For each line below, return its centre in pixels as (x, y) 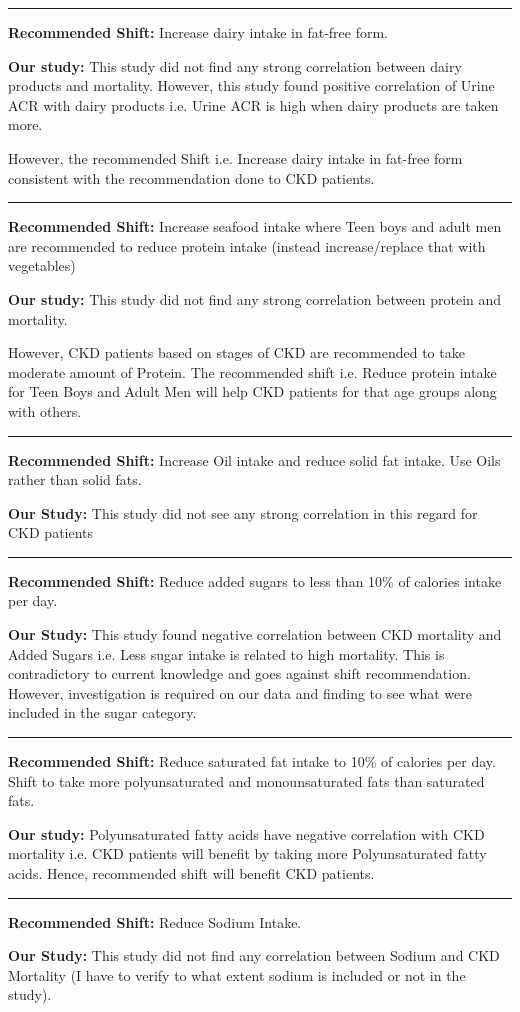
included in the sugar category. (102, 712)
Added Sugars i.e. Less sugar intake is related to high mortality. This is (226, 653)
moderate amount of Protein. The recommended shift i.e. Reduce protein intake (252, 371)
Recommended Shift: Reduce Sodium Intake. (155, 921)
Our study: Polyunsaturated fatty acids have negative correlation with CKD (246, 833)
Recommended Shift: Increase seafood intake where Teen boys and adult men (255, 226)
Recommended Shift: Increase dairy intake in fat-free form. (198, 32)
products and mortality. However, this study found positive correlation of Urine (251, 85)
